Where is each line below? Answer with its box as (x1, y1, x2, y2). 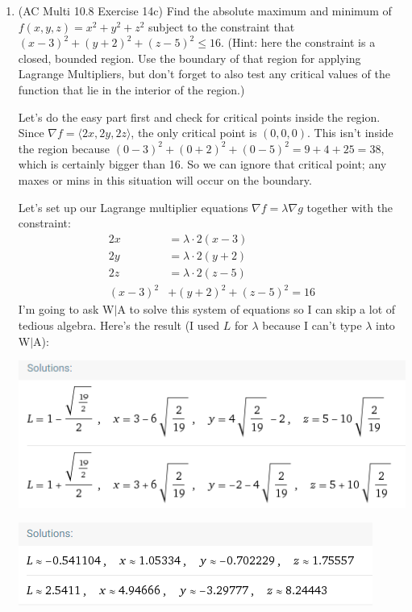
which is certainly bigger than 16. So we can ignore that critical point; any (18, 156, 387, 173)
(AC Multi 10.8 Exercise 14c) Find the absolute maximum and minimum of (18, 2, 392, 19)
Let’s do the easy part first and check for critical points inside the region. (18, 108, 381, 125)
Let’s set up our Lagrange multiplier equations (18, 198, 248, 215)
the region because (18, 139, 110, 156)
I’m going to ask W (18, 301, 114, 318)
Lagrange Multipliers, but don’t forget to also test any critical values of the (18, 65, 390, 82)
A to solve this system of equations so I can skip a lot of (117, 301, 396, 318)
